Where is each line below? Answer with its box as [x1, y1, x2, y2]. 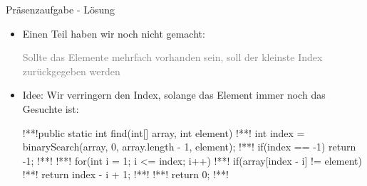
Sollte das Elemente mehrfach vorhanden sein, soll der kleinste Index [22, 50, 323, 65]
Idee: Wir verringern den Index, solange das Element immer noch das [22, 87, 326, 102]
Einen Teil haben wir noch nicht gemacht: [22, 26, 205, 40]
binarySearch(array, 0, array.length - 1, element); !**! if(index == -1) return [22, 139, 356, 154]
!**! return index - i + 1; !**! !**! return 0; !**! [22, 167, 229, 182]
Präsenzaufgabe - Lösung [6, 2, 115, 16]
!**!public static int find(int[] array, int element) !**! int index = [22, 125, 305, 140]
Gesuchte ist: [22, 101, 79, 116]
